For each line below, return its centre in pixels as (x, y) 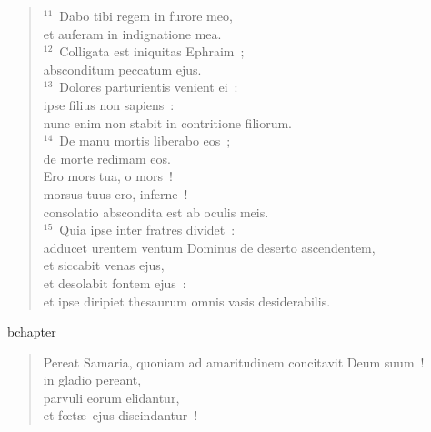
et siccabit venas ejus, (104, 265)
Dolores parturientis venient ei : (149, 87)
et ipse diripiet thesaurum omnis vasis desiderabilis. (187, 301)
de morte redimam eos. (107, 158)
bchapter (32, 332)
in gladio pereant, (92, 380)
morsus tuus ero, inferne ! (115, 193)
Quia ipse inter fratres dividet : (147, 230)
